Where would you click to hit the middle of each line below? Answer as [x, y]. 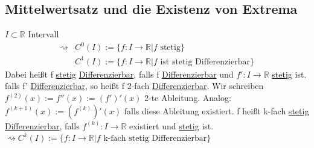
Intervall [43, 34]
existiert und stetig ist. [171, 125]
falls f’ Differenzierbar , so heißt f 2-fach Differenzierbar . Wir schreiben [134, 86]
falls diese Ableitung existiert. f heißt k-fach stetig [216, 110]
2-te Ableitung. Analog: [187, 98]
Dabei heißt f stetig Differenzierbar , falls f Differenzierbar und [119, 74]
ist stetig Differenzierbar [205, 62]
